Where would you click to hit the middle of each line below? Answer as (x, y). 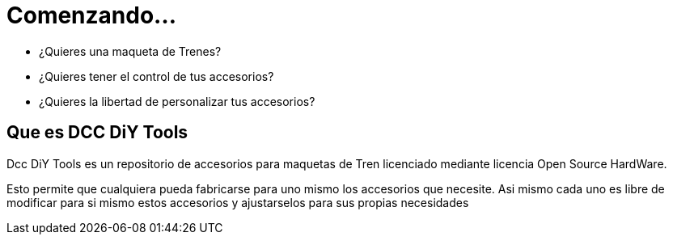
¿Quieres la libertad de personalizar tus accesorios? (177, 101)
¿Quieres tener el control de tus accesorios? (157, 76)
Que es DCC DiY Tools (97, 133)
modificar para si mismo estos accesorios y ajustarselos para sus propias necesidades (238, 202)
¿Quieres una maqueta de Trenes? (130, 51)
